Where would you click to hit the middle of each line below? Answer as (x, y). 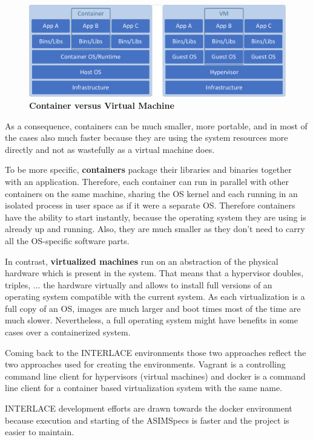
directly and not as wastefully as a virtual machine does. (110, 149)
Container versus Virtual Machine (102, 105)
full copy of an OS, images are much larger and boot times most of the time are (153, 308)
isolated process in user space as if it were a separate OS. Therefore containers (150, 205)
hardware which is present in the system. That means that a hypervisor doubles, (154, 273)
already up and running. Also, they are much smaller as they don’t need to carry (155, 229)
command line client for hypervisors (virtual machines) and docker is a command (155, 376)
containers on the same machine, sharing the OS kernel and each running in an (151, 193)
